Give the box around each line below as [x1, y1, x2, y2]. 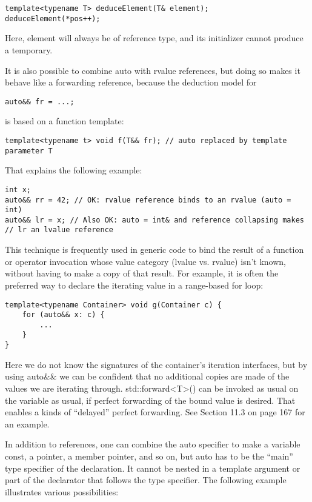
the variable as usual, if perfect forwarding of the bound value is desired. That [5, 393, 296, 406]
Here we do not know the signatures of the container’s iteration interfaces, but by [5, 358, 308, 370]
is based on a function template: [5, 115, 124, 127]
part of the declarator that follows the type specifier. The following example [5, 474, 287, 486]
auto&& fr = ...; [5, 97, 75, 106]
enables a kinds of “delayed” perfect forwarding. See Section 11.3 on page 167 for [5, 406, 305, 418]
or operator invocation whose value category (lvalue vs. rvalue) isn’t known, [5, 255, 286, 267]
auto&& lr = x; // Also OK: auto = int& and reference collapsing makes [5, 215, 304, 224]
